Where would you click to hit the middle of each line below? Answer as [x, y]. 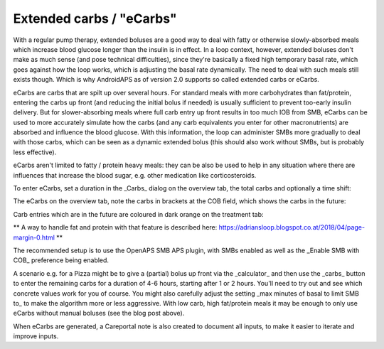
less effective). [35, 152]
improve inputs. [36, 336]
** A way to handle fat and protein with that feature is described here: [115, 227]
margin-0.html [34, 237]
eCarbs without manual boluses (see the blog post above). [99, 313]
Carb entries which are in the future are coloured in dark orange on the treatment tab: [138, 214]
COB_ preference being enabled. [61, 260]
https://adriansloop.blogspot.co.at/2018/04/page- [292, 227]
